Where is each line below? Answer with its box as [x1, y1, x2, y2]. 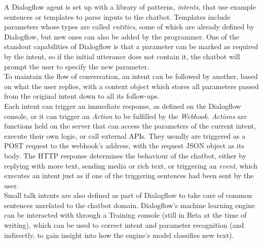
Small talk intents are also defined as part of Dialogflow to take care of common [4, 190, 252, 200]
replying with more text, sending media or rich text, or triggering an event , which [4, 160, 258, 171]
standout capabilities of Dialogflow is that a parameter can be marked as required [4, 41, 258, 52]
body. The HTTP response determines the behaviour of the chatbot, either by [4, 150, 247, 160]
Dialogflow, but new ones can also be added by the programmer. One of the [4, 31, 240, 42]
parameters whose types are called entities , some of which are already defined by [4, 21, 254, 32]
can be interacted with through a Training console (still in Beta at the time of [4, 210, 247, 220]
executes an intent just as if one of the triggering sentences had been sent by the [4, 170, 254, 181]
